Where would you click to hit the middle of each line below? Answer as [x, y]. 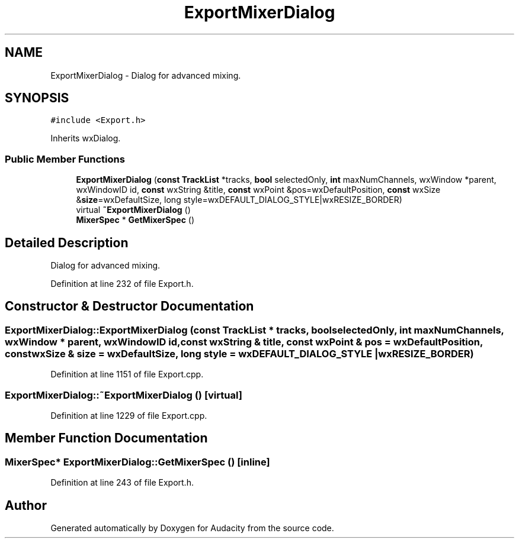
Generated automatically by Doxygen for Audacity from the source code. [192, 528]
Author [26, 505]
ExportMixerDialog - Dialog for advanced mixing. [146, 75]
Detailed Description [67, 243]
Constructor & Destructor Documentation [129, 306]
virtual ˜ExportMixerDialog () [133, 210]
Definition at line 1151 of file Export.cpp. [127, 374]
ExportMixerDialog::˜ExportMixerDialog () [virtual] [124, 395]
